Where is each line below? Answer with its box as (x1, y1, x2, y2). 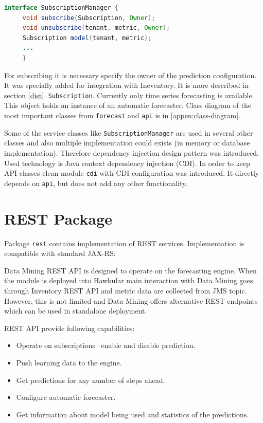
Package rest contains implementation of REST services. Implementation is (4, 237, 244, 248)
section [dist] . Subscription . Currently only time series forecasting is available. (4, 89, 254, 100)
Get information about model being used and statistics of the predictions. (16, 409, 249, 419)
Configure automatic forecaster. (16, 392, 116, 402)
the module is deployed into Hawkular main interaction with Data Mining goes (4, 275, 253, 286)
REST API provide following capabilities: (4, 322, 135, 333)
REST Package (4, 208, 113, 229)
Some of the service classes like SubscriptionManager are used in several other (4, 127, 253, 138)
